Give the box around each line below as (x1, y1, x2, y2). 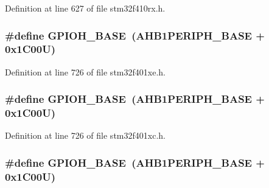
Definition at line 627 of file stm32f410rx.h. (5, 2, 166, 14)
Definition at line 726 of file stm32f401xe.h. (5, 65, 166, 78)
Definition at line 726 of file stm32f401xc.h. (5, 129, 166, 142)
